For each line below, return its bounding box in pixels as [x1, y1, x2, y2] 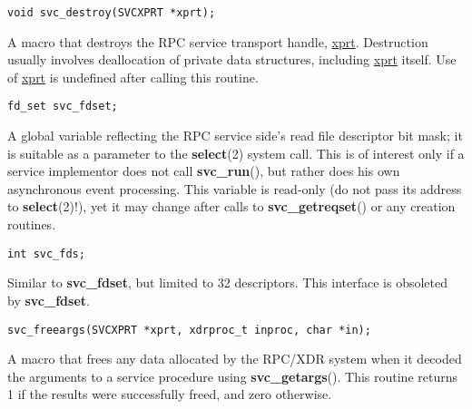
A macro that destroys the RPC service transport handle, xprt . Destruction [7, 32, 428, 51]
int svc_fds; [7, 247, 85, 260]
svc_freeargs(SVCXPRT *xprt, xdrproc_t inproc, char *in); [7, 323, 371, 336]
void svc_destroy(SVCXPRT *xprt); [7, 6, 216, 19]
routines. [7, 215, 56, 234]
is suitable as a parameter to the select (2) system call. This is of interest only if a [7, 143, 465, 162]
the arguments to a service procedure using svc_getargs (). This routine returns [7, 366, 457, 385]
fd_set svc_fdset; [7, 100, 118, 113]
